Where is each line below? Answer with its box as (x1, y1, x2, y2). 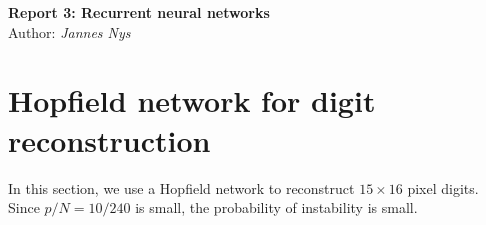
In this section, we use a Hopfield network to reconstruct (8, 177, 355, 198)
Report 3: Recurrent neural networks (8, 2, 270, 22)
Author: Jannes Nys (8, 21, 131, 42)
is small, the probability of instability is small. (135, 197, 418, 218)
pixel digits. (407, 177, 479, 198)
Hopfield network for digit (8, 80, 376, 121)
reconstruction (8, 119, 211, 160)
